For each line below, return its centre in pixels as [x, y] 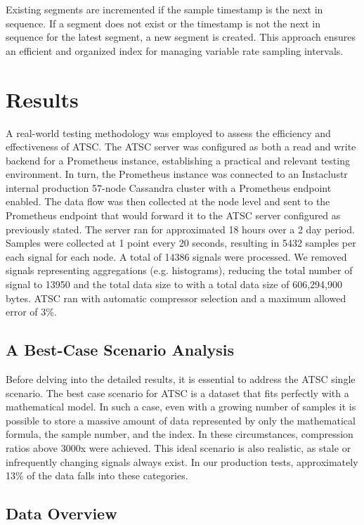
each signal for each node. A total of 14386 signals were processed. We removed [176, 256]
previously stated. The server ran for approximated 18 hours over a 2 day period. [180, 229]
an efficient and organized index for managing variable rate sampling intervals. [175, 50]
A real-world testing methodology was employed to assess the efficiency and [168, 132]
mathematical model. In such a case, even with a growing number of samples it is [181, 407]
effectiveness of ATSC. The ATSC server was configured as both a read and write [181, 147]
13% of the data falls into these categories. [97, 475]
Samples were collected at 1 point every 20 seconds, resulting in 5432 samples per [181, 243]
